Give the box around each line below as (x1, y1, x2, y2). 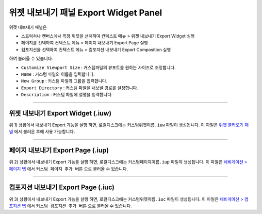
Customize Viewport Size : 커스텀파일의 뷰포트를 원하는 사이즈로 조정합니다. (21, 65, 176, 70)
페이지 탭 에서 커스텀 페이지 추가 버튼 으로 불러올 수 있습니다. (9, 165, 128, 172)
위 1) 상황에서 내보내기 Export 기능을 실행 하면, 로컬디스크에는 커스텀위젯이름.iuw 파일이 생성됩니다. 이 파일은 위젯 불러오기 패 (9, 122, 249, 128)
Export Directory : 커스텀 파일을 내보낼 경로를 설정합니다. (21, 85, 138, 91)
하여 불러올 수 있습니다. (9, 56, 53, 62)
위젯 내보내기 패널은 (9, 24, 47, 30)
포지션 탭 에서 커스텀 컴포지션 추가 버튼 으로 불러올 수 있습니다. (9, 203, 132, 209)
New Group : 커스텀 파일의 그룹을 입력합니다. (21, 78, 108, 84)
